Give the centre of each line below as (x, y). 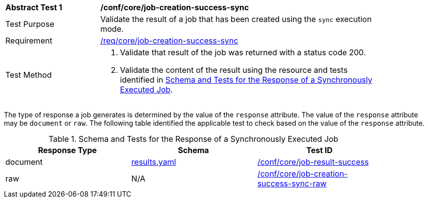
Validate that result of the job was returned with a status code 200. (243, 52)
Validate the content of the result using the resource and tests (234, 70)
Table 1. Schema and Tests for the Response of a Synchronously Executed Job (193, 139)
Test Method (29, 75)
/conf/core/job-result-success (313, 162)
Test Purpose (30, 24)
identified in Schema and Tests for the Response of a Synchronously (246, 80)
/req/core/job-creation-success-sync (169, 41)
